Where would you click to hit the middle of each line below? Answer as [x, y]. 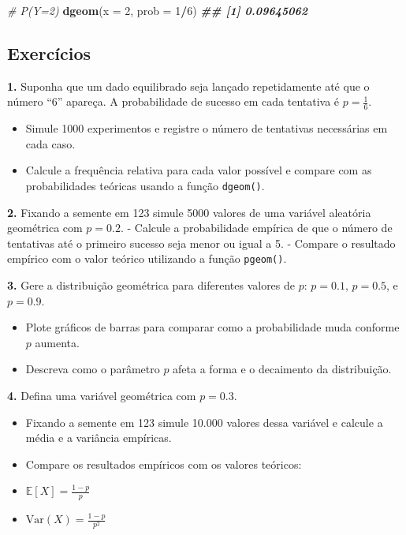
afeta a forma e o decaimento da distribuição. [282, 369]
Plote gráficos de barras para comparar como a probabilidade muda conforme [212, 327]
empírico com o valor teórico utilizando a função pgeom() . [147, 258]
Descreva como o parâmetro [93, 369]
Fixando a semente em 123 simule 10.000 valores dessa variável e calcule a [204, 422]
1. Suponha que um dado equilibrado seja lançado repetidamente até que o [188, 86]
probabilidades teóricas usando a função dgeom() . [145, 185]
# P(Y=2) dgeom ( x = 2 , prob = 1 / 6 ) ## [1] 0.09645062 [158, 10]
